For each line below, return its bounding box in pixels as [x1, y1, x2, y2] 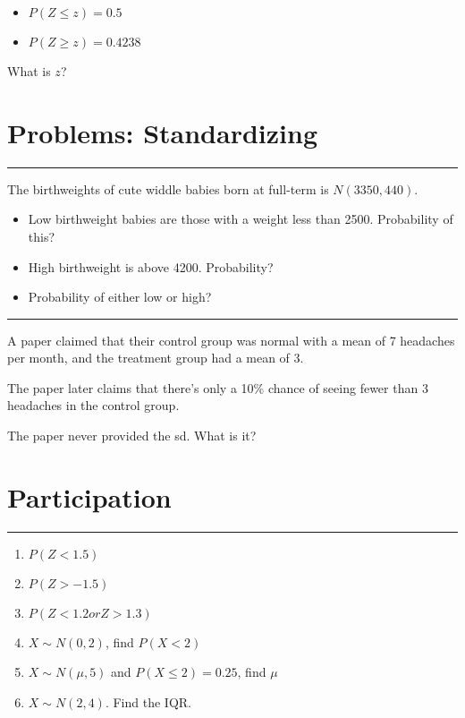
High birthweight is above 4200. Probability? [28, 257, 274, 276]
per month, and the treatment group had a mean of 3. [7, 348, 304, 367]
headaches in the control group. [7, 396, 180, 415]
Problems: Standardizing [7, 114, 317, 150]
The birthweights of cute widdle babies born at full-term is [7, 179, 329, 198]
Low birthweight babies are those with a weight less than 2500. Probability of [28, 209, 453, 228]
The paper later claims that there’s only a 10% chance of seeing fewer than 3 [7, 378, 428, 397]
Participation [7, 478, 172, 515]
